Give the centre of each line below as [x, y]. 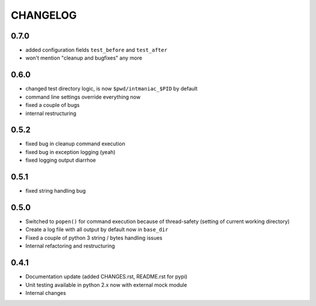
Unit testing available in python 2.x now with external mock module [106, 285]
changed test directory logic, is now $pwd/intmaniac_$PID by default [111, 89]
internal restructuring [51, 113]
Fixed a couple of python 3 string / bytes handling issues [94, 238]
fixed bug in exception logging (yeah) [71, 152]
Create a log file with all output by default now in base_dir [97, 229]
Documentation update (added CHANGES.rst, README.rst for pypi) [107, 277]
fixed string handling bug [56, 191]
